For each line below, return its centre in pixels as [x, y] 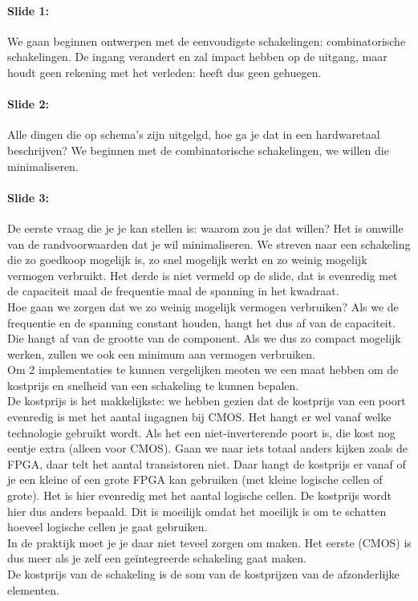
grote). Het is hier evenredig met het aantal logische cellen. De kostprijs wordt [199, 495]
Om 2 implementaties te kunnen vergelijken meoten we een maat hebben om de [203, 370]
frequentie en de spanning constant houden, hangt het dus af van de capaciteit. [202, 322]
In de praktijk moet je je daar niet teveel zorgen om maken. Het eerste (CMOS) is [209, 542]
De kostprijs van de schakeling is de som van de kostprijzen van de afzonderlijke [203, 574]
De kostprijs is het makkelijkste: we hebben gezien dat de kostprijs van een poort [207, 401]
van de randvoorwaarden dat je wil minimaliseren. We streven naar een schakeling [209, 244]
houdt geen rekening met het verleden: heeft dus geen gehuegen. [164, 72]
